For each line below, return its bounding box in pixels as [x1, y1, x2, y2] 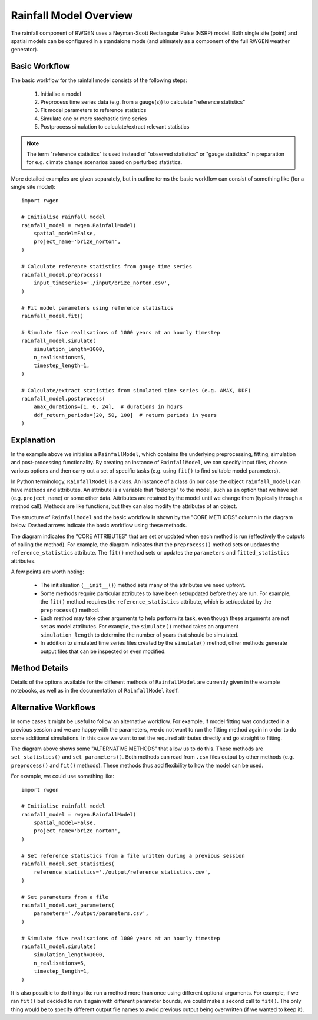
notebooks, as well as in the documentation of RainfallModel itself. [11, 687, 179, 694]
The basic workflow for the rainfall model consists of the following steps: [11, 77, 188, 84]
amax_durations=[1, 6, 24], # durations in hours [33, 404, 183, 410]
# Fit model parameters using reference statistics [21, 304, 174, 311]
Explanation [11, 435, 56, 445]
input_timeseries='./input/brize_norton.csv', [33, 280, 171, 286]
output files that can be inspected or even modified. [40, 648, 166, 655]
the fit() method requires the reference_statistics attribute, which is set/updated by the [40, 598, 271, 605]
